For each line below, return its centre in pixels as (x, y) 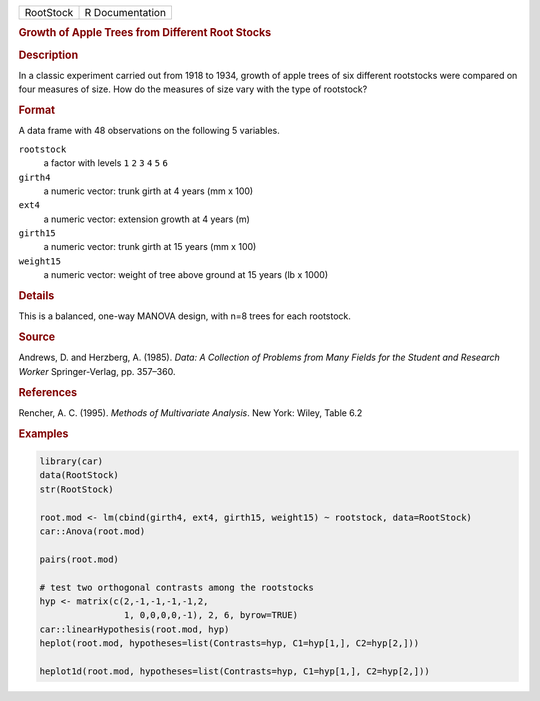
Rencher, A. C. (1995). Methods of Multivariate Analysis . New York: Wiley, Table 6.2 (190, 412)
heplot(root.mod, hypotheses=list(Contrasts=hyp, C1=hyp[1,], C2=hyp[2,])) (229, 643)
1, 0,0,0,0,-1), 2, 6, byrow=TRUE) (211, 615)
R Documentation (125, 12)
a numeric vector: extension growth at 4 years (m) (146, 219)
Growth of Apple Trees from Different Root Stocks (145, 33)
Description (48, 55)
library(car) (71, 461)
